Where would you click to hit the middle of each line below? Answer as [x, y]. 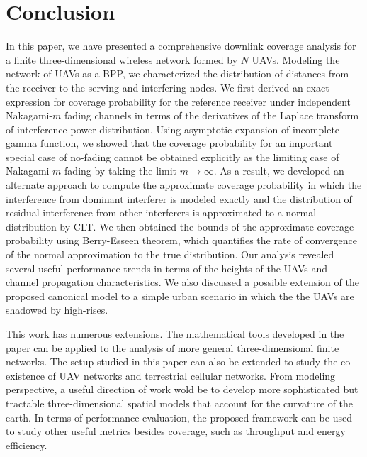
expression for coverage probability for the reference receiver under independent [179, 101]
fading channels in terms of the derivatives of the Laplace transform [212, 115]
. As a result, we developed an [279, 171]
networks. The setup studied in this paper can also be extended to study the [172, 362]
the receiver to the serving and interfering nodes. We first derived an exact [168, 87]
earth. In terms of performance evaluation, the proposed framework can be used [179, 417]
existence [25, 375]
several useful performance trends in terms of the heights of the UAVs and [167, 268]
